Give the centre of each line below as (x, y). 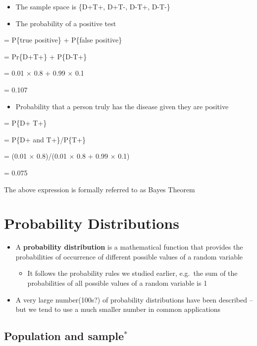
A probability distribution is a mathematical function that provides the (129, 247)
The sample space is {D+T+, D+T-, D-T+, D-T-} (93, 6)
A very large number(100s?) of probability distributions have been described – (134, 299)
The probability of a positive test (66, 23)
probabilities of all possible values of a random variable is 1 (117, 283)
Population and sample (64, 336)
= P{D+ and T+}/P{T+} (45, 139)
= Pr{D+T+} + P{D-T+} (46, 56)
